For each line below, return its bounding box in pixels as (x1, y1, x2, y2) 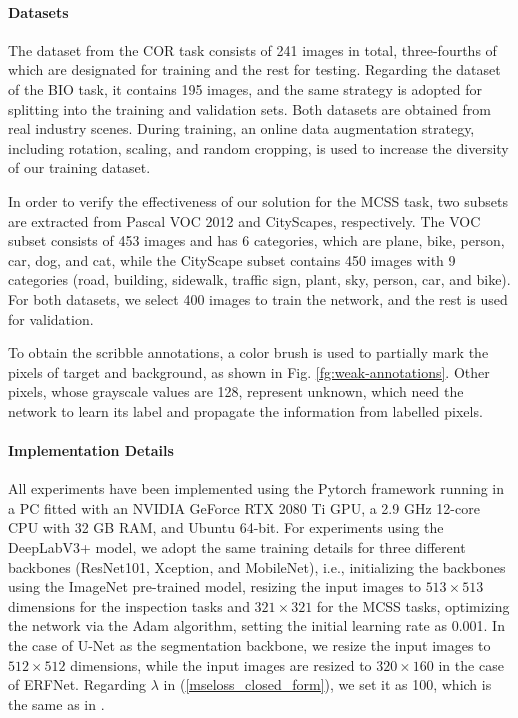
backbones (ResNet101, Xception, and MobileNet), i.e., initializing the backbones (8, 556, 506, 577)
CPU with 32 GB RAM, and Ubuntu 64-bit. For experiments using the (8, 517, 444, 538)
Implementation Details (8, 440, 174, 461)
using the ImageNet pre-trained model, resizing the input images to (8, 576, 421, 597)
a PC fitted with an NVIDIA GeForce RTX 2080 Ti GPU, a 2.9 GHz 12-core (8, 497, 480, 518)
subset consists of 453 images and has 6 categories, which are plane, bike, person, (8, 230, 505, 251)
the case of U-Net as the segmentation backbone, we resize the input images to (8, 635, 491, 656)
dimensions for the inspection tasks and (8, 595, 250, 616)
